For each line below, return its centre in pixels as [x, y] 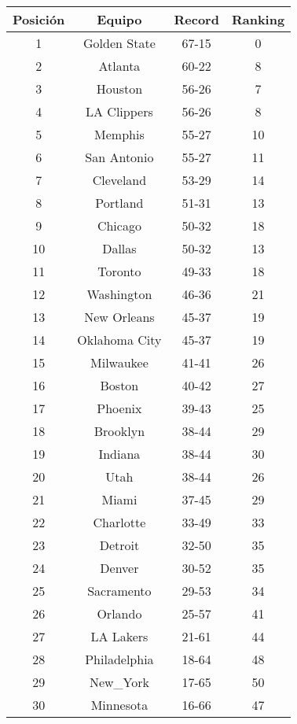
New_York [119, 682]
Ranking [258, 19]
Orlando [119, 613]
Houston [119, 89]
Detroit [119, 545]
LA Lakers [119, 636]
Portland [119, 203]
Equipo [119, 19]
